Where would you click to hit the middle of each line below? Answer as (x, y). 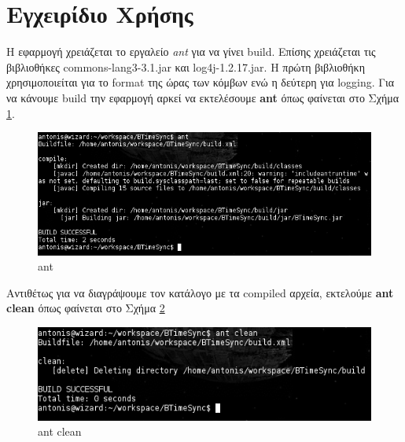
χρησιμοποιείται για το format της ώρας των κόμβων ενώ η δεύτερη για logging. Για (201, 82)
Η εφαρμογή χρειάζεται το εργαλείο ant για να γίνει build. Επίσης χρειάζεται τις (191, 52)
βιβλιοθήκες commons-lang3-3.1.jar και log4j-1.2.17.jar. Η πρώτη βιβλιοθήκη (186, 66)
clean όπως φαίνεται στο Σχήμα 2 (86, 308)
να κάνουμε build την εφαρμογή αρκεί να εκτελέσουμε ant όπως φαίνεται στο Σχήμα (203, 97)
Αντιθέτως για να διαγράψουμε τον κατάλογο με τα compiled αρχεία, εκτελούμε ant (200, 292)
